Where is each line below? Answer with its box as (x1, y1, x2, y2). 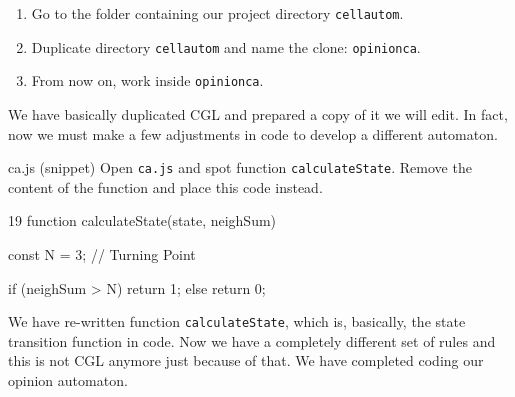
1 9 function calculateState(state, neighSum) (8, 210, 277, 231)
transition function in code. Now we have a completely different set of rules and (8, 330, 496, 351)
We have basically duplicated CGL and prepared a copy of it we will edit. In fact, (8, 103, 508, 124)
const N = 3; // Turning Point (8, 244, 196, 264)
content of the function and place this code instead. (8, 176, 323, 197)
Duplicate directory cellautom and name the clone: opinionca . (31, 36, 421, 57)
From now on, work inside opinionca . (31, 70, 264, 91)
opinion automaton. (8, 370, 128, 391)
